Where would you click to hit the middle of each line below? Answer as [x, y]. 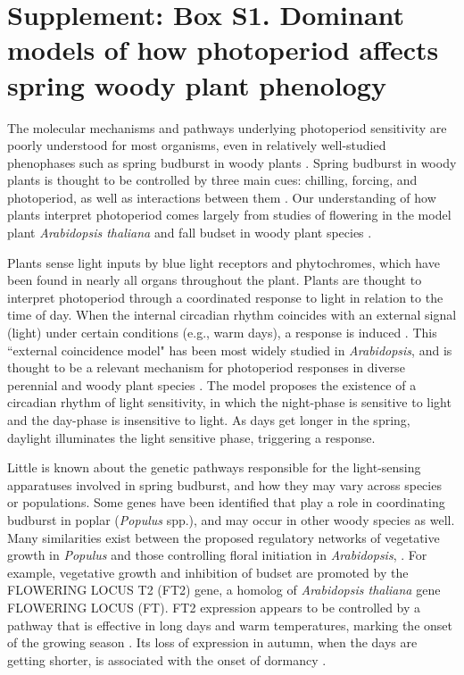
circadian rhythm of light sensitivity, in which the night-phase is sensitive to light [229, 402]
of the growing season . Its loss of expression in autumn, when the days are [212, 642]
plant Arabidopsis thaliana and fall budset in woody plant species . [190, 233]
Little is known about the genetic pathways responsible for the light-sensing [214, 467]
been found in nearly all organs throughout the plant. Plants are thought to [215, 280]
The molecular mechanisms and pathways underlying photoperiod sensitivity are [227, 127]
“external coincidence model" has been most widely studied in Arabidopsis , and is [230, 350]
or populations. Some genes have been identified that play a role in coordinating [226, 502]
